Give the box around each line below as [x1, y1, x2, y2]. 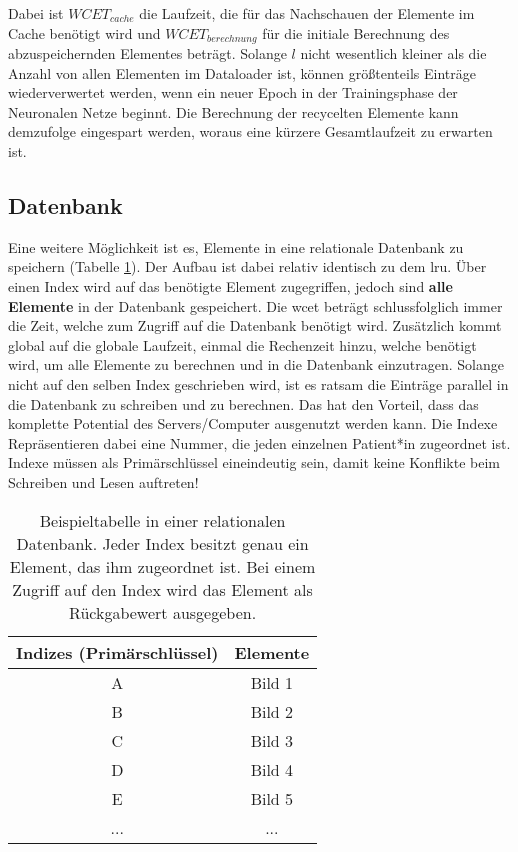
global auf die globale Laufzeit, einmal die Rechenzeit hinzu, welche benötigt [8, 334, 477, 355]
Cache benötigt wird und [8, 22, 161, 43]
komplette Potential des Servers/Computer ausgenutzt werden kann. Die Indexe [8, 413, 498, 434]
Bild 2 [250, 699, 294, 723]
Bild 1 [250, 670, 294, 694]
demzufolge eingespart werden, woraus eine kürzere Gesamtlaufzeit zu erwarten [8, 121, 493, 142]
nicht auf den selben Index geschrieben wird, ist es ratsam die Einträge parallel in [8, 373, 509, 394]
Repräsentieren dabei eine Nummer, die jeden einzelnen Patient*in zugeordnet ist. [8, 432, 511, 453]
